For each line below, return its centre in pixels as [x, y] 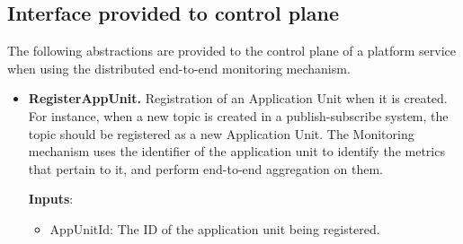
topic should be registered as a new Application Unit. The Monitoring [221, 133]
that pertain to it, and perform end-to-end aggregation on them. [205, 168]
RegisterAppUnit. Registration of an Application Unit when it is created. [238, 98]
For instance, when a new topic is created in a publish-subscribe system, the [238, 115]
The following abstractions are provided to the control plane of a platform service [232, 51]
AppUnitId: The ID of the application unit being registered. [215, 228]
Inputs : [51, 199]
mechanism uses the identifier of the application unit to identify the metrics [236, 151]
